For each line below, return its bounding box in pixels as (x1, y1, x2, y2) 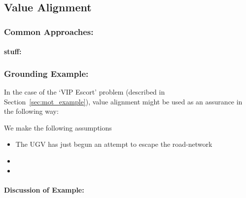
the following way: (4, 106, 59, 116)
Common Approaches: (4, 25, 94, 37)
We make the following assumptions (4, 122, 112, 132)
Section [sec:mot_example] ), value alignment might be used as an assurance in (4, 96, 243, 106)
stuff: (4, 46, 22, 57)
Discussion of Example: (4, 184, 84, 195)
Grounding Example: (4, 67, 89, 79)
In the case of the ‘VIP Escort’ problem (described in (4, 87, 165, 97)
